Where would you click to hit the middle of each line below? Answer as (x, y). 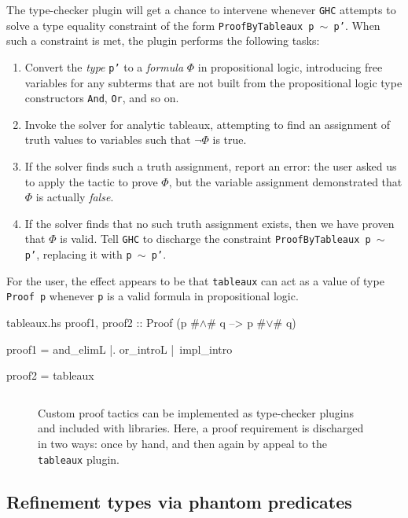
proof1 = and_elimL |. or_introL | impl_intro (119, 349)
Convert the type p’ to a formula (104, 66)
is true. (230, 140)
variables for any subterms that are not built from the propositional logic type (213, 82)
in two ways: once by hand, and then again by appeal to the (182, 443)
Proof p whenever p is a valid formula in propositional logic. (153, 296)
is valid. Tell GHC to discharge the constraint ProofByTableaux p (215, 239)
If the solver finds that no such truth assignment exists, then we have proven (210, 223)
